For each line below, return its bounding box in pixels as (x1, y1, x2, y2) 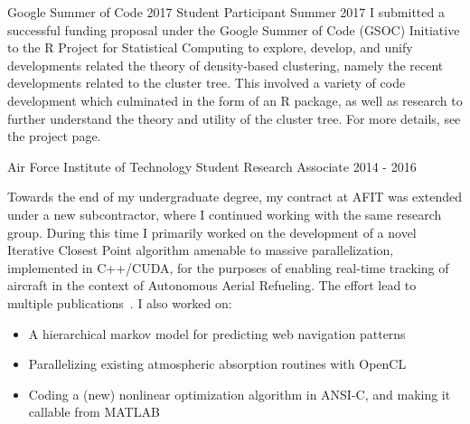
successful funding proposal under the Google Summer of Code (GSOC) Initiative (7, 20, 460, 39)
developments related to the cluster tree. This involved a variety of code (7, 73, 406, 92)
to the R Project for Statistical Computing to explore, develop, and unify (7, 38, 413, 57)
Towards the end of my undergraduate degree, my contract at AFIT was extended (7, 187, 462, 206)
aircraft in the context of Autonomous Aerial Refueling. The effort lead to (7, 276, 417, 295)
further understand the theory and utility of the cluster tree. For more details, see (7, 108, 461, 127)
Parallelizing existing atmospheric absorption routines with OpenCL (28, 354, 407, 373)
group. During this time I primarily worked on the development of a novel (7, 222, 417, 241)
